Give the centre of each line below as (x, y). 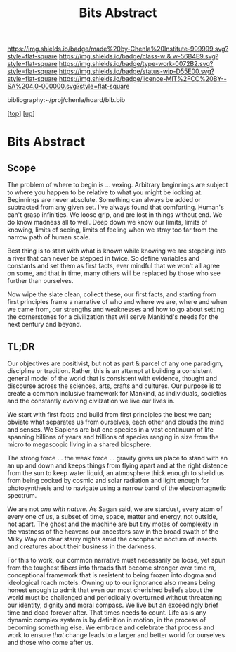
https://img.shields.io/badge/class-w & (115, 56)
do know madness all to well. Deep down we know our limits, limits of (107, 222)
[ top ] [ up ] (21, 113)
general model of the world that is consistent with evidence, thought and (112, 378)
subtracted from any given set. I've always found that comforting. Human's (116, 207)
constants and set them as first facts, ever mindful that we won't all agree (113, 266)
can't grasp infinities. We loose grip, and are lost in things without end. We (115, 215)
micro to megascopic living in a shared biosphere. (79, 444)
